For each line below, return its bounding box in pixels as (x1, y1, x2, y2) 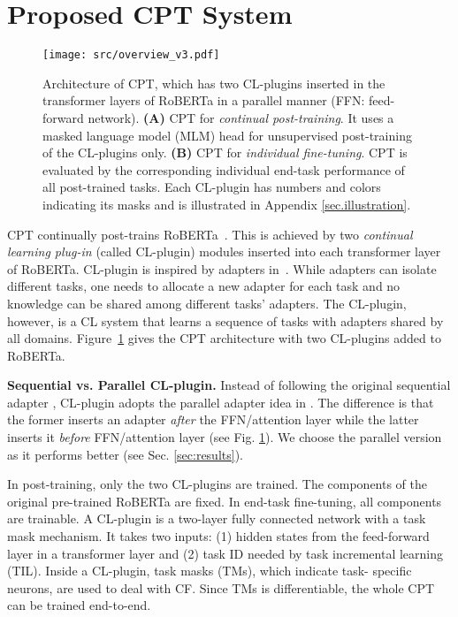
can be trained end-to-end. (7, 596, 151, 614)
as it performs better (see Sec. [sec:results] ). (7, 445, 243, 463)
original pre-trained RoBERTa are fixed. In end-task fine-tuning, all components (7, 491, 442, 510)
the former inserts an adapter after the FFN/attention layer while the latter (7, 410, 419, 429)
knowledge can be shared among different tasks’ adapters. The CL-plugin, (7, 293, 407, 312)
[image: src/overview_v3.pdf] (42, 49, 220, 62)
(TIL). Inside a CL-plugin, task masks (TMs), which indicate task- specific (7, 561, 412, 580)
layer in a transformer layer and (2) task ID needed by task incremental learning (7, 544, 444, 562)
